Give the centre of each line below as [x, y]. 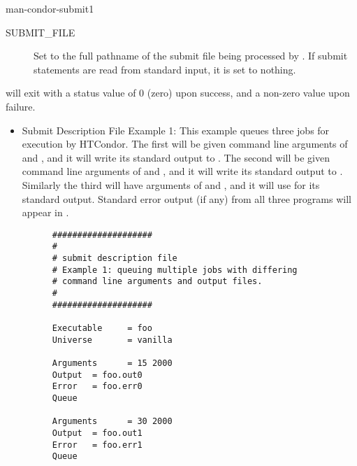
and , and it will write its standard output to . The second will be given [176, 157]
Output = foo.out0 [97, 375]
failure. [21, 106]
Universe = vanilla [112, 340]
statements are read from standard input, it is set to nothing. [165, 69]
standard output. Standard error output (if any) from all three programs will [187, 198]
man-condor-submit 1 [50, 8]
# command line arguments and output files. [157, 282]
